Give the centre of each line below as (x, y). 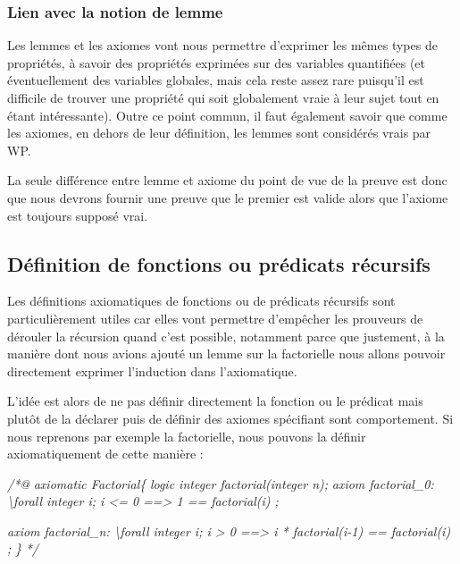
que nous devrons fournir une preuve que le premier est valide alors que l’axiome (228, 197)
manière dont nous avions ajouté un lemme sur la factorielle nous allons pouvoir (226, 354)
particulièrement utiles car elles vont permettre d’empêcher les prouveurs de (215, 318)
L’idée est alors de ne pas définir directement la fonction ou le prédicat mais (215, 401)
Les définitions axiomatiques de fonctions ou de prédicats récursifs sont (201, 301)
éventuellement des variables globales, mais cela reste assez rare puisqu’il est (216, 80)
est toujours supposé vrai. (78, 215)
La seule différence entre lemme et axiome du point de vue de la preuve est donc (227, 180)
